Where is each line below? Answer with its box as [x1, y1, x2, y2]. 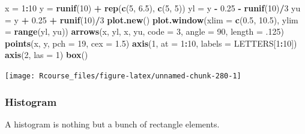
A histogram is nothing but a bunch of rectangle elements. [5, 117, 220, 130]
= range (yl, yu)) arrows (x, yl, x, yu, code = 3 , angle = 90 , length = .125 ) [5, 25, 284, 38]
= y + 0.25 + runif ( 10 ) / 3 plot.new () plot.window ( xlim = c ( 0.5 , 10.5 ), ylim [5, 13, 298, 26]
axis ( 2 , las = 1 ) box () [5, 48, 88, 61]
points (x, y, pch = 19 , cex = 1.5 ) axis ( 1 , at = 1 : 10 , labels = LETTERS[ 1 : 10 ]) [5, 36, 297, 49]
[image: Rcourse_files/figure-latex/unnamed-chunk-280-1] [5, 71, 241, 80]
